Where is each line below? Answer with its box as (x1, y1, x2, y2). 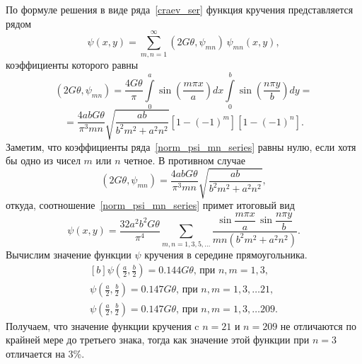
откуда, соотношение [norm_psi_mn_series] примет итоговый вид (6, 198, 295, 212)
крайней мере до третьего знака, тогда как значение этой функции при (6, 332, 310, 347)
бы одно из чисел (6, 153, 81, 168)
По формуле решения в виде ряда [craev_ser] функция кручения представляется (6, 2, 354, 16)
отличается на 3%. (6, 346, 85, 360)
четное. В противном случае (124, 153, 245, 168)
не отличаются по (280, 318, 356, 333)
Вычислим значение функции (6, 246, 132, 261)
